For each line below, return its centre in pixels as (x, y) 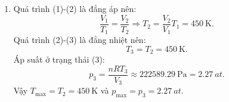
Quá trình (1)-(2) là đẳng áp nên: (75, 8)
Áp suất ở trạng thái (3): (59, 59)
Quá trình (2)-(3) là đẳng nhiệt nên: (80, 40)
